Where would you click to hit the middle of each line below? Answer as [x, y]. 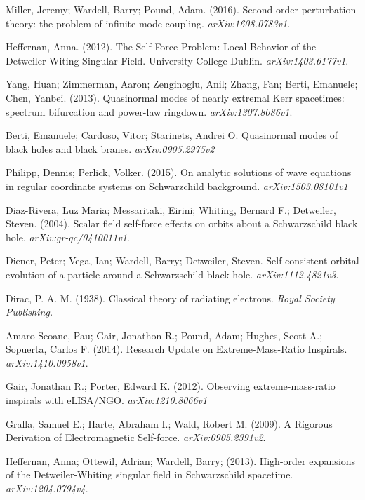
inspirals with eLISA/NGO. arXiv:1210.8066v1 [107, 400]
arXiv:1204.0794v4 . [47, 488]
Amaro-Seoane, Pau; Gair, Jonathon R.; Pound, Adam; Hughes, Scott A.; [164, 335]
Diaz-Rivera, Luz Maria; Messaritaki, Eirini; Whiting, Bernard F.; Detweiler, [171, 209]
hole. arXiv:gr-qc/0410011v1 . [68, 237]
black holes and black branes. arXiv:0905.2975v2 [110, 148]
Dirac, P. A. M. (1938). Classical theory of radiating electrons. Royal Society [170, 298]
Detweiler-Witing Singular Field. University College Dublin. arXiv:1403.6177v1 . [177, 60]
